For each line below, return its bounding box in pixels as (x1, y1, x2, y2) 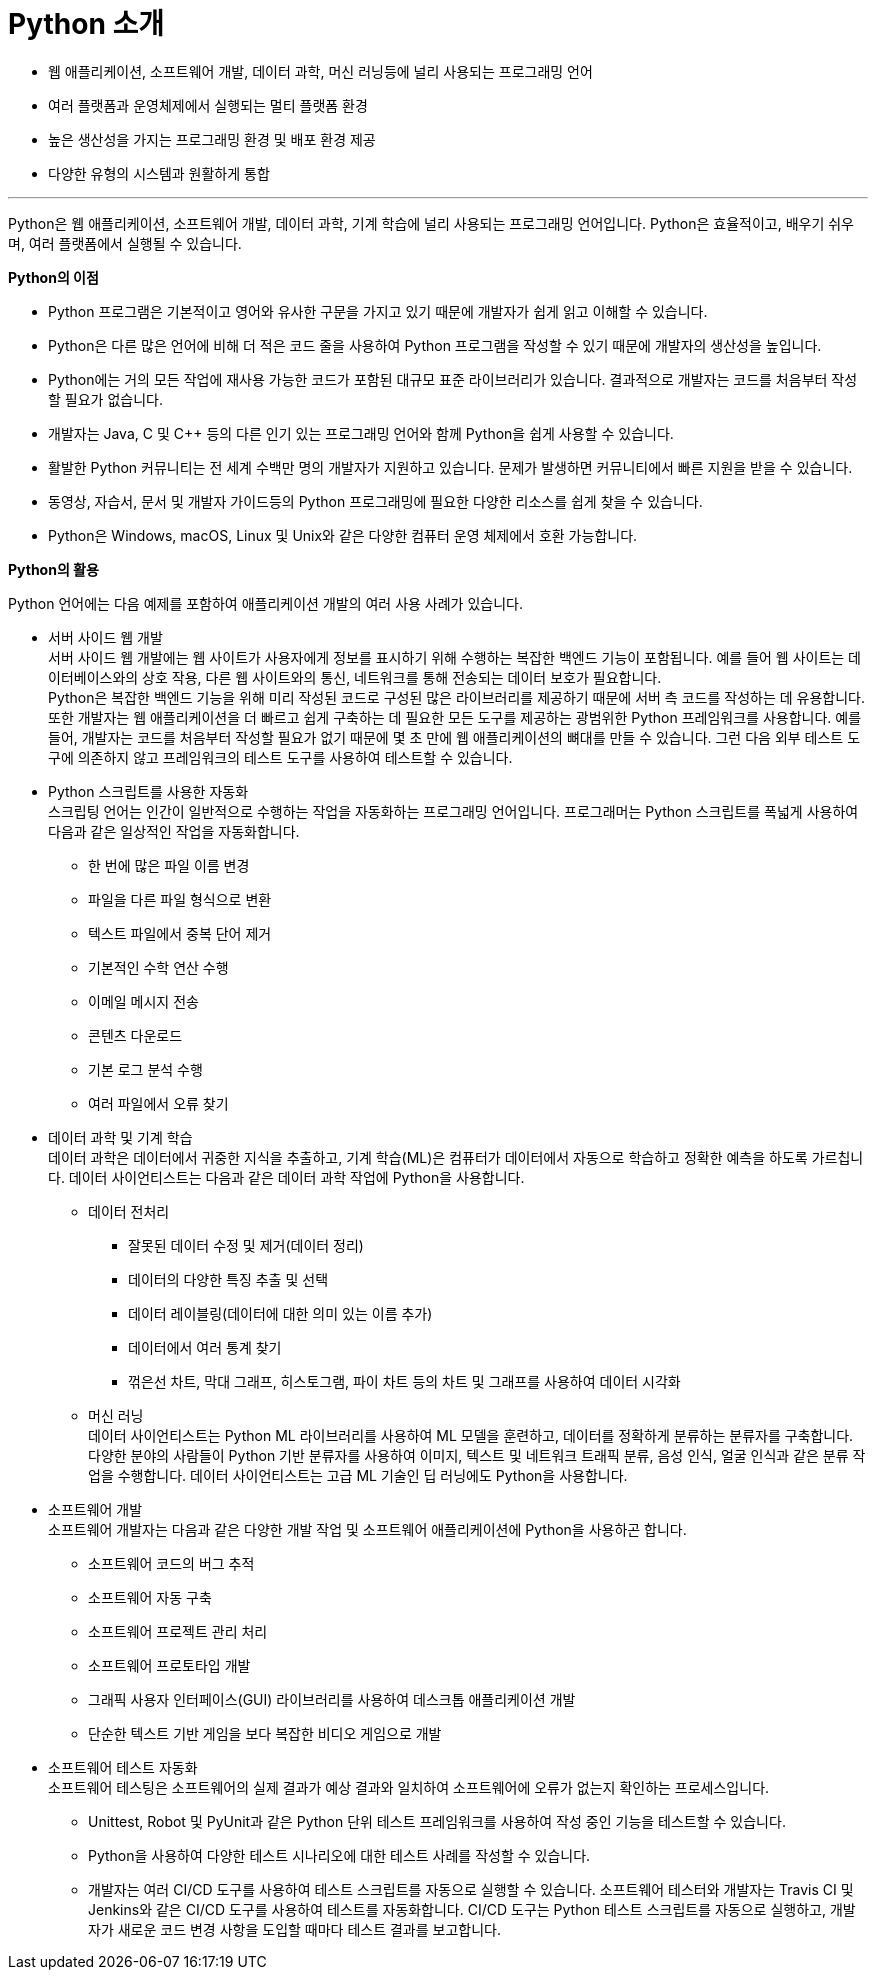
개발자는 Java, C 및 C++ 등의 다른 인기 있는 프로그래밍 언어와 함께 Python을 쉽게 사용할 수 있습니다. (48, 424, 674, 442)
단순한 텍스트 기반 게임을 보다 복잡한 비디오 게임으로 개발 (88, 1724, 442, 1742)
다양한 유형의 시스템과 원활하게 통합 (48, 164, 270, 182)
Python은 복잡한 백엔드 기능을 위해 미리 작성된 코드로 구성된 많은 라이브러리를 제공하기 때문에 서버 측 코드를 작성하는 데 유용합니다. (48, 688, 865, 706)
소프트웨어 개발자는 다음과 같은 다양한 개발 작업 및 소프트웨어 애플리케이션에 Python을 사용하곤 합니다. (48, 1520, 687, 1538)
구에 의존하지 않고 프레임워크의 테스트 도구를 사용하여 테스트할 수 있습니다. (48, 748, 513, 766)
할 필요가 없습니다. (48, 390, 163, 408)
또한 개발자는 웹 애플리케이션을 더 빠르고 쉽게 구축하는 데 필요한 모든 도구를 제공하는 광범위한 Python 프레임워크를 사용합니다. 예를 (48, 708, 862, 726)
